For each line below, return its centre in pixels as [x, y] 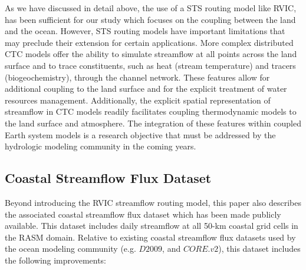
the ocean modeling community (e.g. [70, 249]
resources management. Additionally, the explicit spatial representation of [138, 100]
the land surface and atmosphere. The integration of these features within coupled [153, 123]
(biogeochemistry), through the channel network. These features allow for [137, 77]
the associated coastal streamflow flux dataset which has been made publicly [143, 214]
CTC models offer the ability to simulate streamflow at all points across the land [151, 54]
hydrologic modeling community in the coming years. [101, 146]
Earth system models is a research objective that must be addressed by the [140, 134]
